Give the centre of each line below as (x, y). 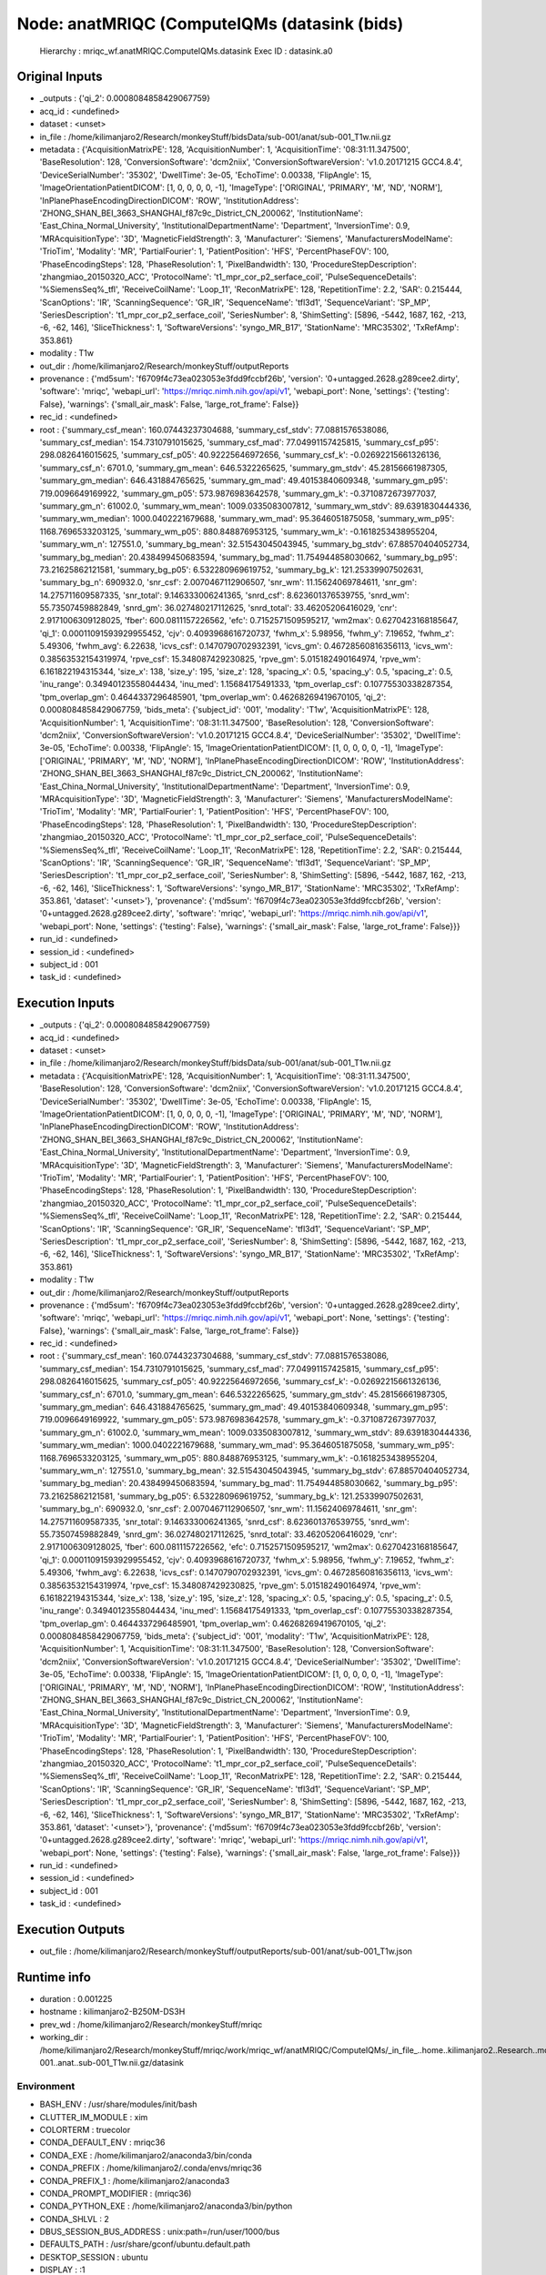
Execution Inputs (66, 1003)
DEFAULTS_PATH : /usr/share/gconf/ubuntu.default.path (145, 2244)
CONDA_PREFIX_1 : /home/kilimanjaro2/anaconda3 (135, 2180)
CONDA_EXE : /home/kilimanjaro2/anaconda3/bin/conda (146, 2155)
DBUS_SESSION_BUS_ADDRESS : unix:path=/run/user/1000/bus (160, 2232)
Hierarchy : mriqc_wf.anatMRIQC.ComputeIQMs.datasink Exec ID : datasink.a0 (186, 51)
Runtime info (54, 1977)
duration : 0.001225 (76, 1999)
